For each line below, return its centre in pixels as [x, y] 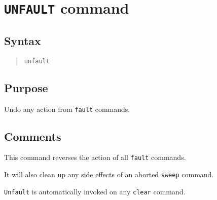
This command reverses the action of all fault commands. [95, 157]
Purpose [26, 87]
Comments [33, 136]
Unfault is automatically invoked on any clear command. [95, 191]
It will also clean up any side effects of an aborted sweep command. [109, 174]
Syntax [23, 40]
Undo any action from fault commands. [67, 109]
